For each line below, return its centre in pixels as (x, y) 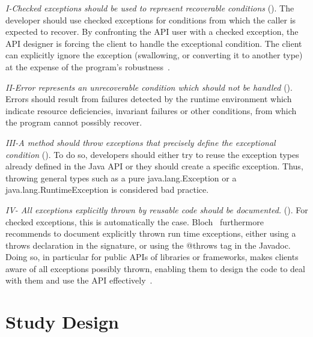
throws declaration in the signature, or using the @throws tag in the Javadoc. (148, 245)
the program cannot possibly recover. (74, 122)
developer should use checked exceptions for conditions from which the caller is (151, 20)
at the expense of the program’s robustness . (88, 66)
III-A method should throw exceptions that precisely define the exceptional (141, 142)
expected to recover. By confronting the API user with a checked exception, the (152, 32)
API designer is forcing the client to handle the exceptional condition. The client (154, 43)
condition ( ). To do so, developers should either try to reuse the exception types (152, 154)
